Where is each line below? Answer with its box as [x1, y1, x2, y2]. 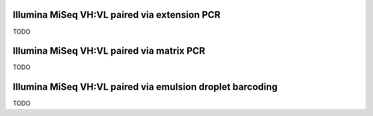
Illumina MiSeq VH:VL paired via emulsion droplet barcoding [12, 81, 278, 93]
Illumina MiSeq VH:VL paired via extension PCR [12, 9, 221, 21]
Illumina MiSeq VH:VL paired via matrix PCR [12, 45, 206, 57]
